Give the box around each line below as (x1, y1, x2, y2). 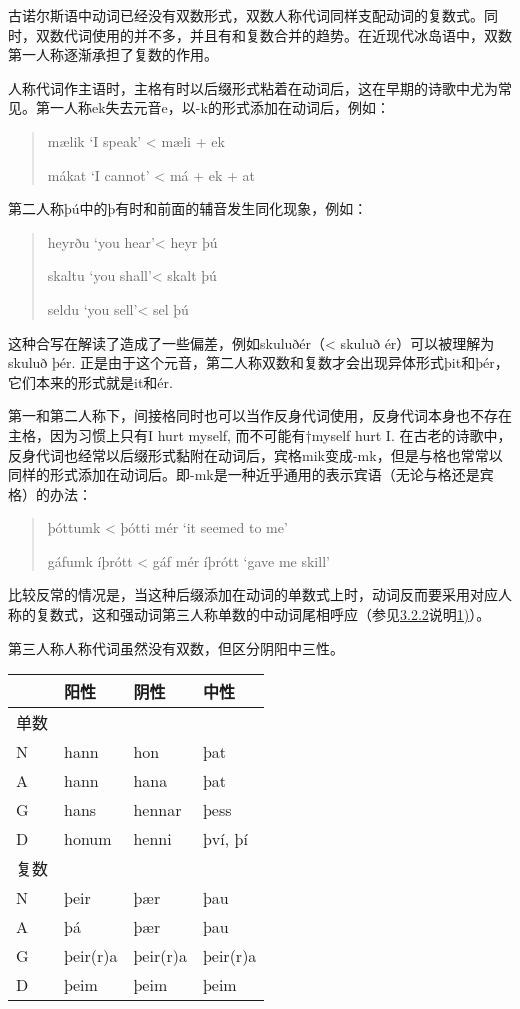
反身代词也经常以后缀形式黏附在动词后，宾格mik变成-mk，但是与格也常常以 (8, 444, 503, 465)
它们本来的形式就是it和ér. (8, 371, 173, 392)
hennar (133, 798, 182, 822)
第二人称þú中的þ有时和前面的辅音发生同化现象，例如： (8, 198, 368, 219)
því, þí (202, 827, 248, 851)
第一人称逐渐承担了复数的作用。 (8, 44, 218, 65)
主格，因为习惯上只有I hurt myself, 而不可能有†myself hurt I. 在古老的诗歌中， (8, 424, 512, 445)
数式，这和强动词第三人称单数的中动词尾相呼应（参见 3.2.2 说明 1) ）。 (49, 604, 491, 625)
